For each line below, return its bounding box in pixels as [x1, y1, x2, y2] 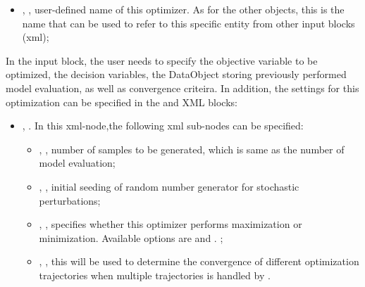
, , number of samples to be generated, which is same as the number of [39, 141, 345, 156]
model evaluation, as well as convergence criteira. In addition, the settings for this [6, 80, 359, 95]
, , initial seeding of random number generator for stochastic [39, 179, 299, 193]
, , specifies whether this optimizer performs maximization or [39, 217, 302, 231]
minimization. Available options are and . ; [39, 230, 223, 245]
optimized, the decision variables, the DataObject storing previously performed [6, 67, 347, 82]
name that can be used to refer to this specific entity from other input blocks [22, 15, 355, 30]
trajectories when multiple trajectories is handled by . [39, 267, 271, 282]
